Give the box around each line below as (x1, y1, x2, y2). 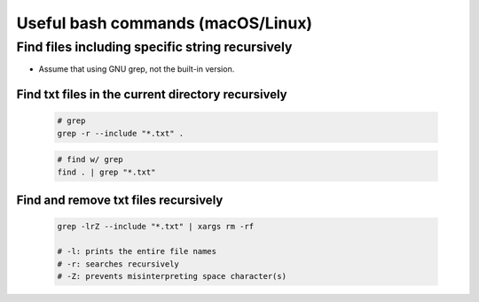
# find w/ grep (57, 155, 123, 165)
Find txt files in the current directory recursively (16, 87, 287, 102)
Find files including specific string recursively (16, 39, 293, 55)
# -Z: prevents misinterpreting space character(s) (57, 271, 287, 281)
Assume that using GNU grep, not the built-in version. (38, 64, 235, 74)
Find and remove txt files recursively (16, 193, 224, 208)
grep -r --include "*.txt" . (57, 128, 185, 138)
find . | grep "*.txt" (57, 166, 156, 177)
